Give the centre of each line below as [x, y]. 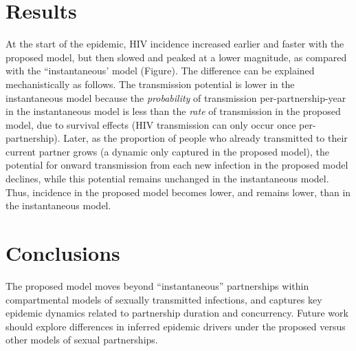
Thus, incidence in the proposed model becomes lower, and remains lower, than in [178, 192]
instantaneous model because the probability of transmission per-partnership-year [176, 97]
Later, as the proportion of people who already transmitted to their [205, 138]
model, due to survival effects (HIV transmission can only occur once [151, 124]
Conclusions [63, 253]
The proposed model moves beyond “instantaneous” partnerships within [157, 285]
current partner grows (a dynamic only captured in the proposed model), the [168, 151]
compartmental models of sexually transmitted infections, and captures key [164, 299]
